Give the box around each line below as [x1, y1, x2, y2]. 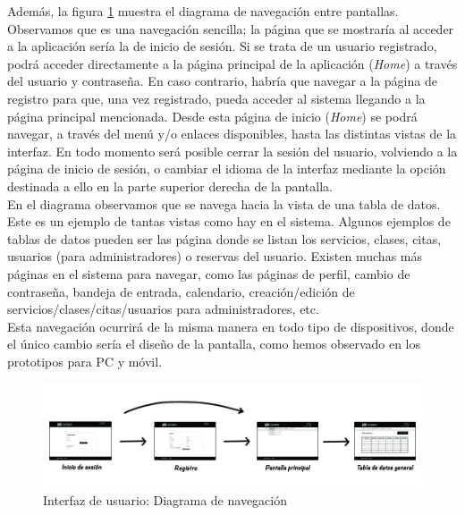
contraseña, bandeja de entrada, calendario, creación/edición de [7, 282, 355, 300]
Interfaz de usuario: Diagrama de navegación [43, 490, 287, 509]
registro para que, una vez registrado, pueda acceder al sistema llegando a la [7, 89, 426, 107]
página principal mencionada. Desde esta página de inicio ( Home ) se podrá [7, 106, 418, 125]
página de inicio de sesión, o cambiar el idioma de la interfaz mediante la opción [7, 159, 446, 178]
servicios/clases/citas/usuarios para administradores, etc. [7, 300, 319, 318]
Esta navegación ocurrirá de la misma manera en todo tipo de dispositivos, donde [7, 317, 454, 335]
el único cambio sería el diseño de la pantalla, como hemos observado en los [7, 334, 421, 353]
